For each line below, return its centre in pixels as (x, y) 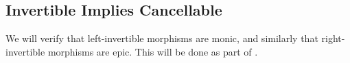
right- (333, 38)
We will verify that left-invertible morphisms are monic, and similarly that (162, 38)
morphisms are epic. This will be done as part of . (153, 51)
